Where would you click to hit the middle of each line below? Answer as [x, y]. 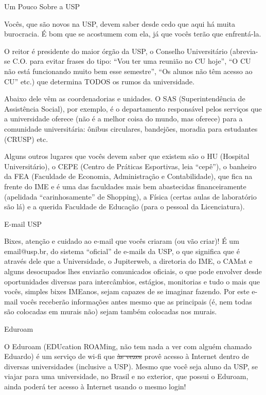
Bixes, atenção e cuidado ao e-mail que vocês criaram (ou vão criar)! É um [122, 241]
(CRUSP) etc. [26, 139]
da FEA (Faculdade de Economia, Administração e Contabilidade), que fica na [128, 176]
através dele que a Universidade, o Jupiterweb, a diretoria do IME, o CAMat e [128, 261]
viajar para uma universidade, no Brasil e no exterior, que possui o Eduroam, [126, 376]
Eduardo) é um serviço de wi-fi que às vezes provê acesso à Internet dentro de [127, 356]
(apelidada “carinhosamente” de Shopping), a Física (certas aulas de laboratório [130, 196]
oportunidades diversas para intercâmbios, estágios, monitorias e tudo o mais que [132, 281]
